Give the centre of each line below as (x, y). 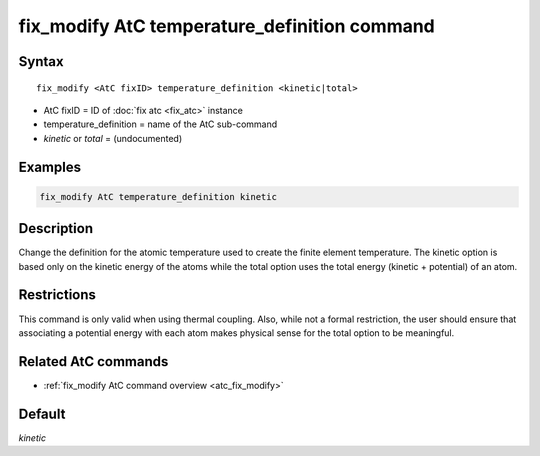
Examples (50, 166)
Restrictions (57, 295)
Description (56, 228)
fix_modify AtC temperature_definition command (226, 26)
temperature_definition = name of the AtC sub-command (160, 124)
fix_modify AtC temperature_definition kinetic (158, 196)
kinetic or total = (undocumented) (113, 138)
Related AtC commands (93, 361)
